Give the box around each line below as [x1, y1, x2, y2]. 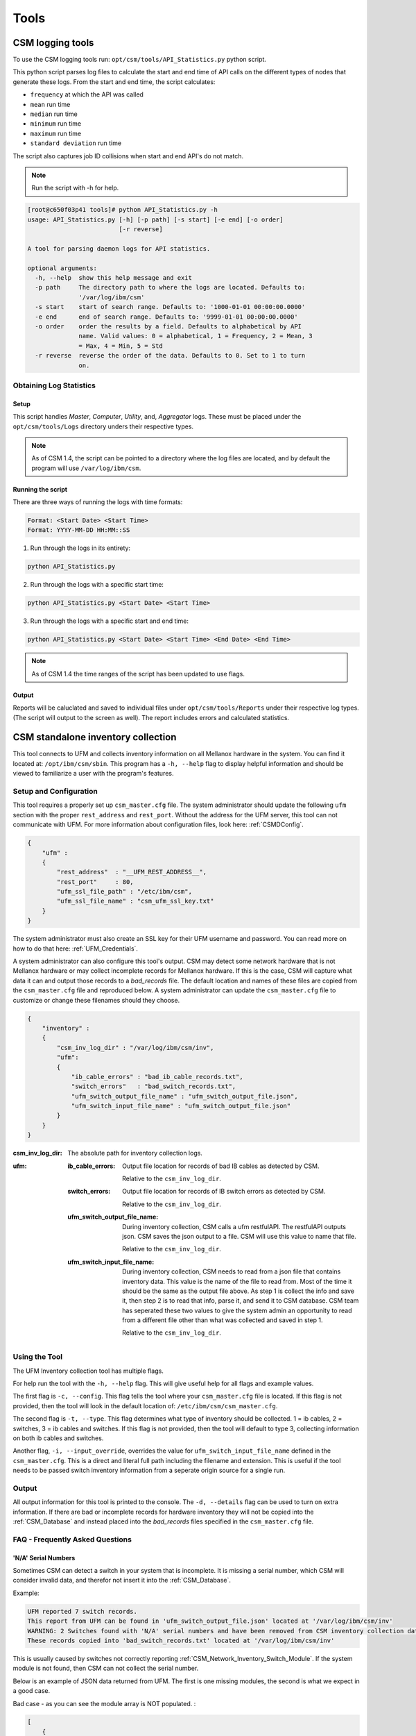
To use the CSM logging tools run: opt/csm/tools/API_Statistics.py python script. [12, 56, 267, 64]
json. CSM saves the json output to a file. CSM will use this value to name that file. [122, 1232, 356, 1240]
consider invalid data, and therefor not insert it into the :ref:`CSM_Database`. [12, 1576, 232, 1585]
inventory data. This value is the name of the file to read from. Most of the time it [122, 1277, 352, 1285]
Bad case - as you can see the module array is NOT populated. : [12, 1699, 196, 1708]
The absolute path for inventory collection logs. [67, 1149, 202, 1158]
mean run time [30, 100, 71, 108]
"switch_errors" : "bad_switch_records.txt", [71, 1083, 236, 1090]
